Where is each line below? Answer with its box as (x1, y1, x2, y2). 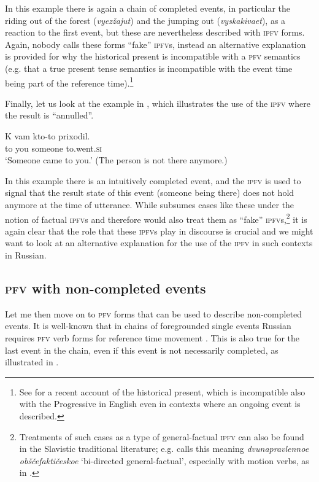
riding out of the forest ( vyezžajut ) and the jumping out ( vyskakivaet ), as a (5, 14, 286, 26)
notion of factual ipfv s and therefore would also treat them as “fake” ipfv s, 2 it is (5, 211, 307, 225)
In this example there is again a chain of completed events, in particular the (5, 2, 291, 14)
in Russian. (5, 249, 47, 261)
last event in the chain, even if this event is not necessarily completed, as (5, 343, 279, 356)
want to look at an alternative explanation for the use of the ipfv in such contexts (5, 236, 313, 249)
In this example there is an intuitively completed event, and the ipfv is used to (5, 174, 301, 187)
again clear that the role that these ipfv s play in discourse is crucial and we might (5, 224, 313, 237)
